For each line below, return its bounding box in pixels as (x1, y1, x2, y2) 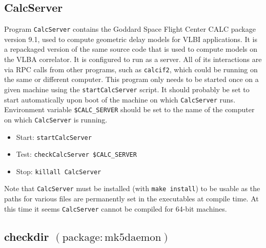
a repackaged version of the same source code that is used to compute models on (4, 44, 258, 54)
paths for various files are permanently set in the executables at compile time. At (4, 193, 259, 204)
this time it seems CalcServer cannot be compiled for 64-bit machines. (4, 203, 227, 214)
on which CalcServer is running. (4, 114, 108, 125)
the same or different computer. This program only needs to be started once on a (4, 74, 259, 85)
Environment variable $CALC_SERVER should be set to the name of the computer (4, 104, 255, 115)
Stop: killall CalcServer (16, 166, 101, 176)
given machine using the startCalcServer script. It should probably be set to (4, 84, 250, 94)
